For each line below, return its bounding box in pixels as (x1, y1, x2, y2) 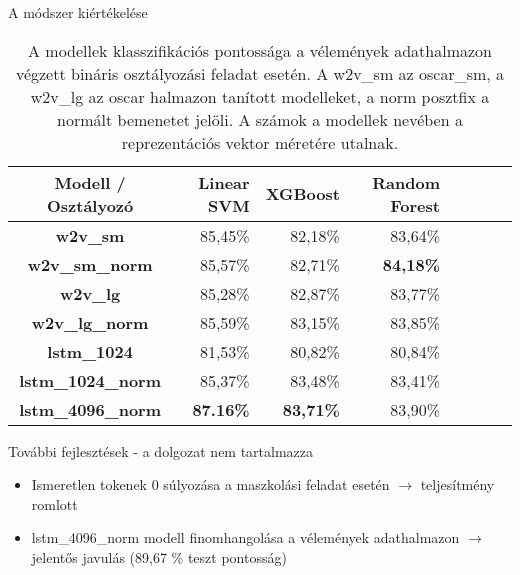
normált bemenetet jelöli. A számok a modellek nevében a (57, 107, 463, 131)
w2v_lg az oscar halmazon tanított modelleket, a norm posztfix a (30, 84, 490, 108)
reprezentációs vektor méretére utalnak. (121, 130, 399, 154)
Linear (198, 170, 250, 194)
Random (372, 170, 440, 194)
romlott (31, 493, 78, 514)
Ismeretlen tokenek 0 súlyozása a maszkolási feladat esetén (31, 474, 390, 495)
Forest (390, 193, 440, 217)
